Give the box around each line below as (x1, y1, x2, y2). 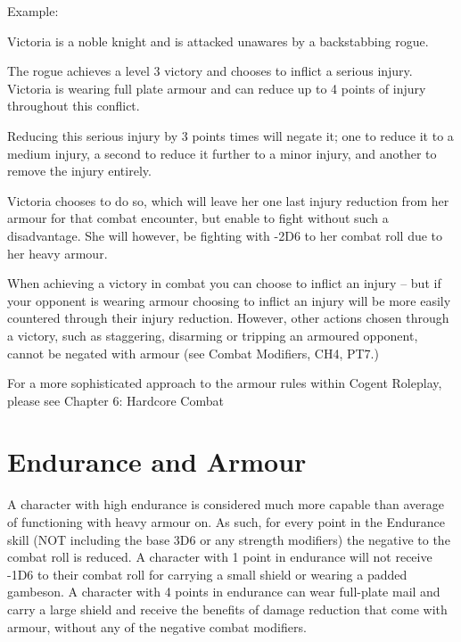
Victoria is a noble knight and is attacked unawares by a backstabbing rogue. (7, 31, 429, 50)
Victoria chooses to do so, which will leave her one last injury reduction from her (7, 191, 449, 210)
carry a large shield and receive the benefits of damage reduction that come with (7, 599, 448, 618)
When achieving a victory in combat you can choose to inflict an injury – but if (7, 274, 441, 292)
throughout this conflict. (7, 96, 140, 115)
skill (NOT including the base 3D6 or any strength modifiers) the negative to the (7, 530, 450, 548)
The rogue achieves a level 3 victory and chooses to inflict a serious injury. (7, 62, 413, 80)
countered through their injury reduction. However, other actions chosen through (7, 309, 449, 327)
